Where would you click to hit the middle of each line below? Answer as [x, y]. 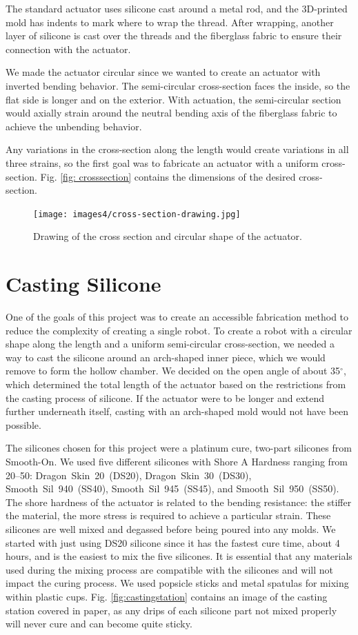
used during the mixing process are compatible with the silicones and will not [169, 569]
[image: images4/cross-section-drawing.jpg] [137, 214]
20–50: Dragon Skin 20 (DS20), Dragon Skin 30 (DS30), [129, 475]
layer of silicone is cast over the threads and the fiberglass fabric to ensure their [174, 36]
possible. [23, 424]
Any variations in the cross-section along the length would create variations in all [177, 149]
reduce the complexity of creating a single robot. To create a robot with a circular [179, 330]
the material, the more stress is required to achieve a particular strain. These [168, 515]
